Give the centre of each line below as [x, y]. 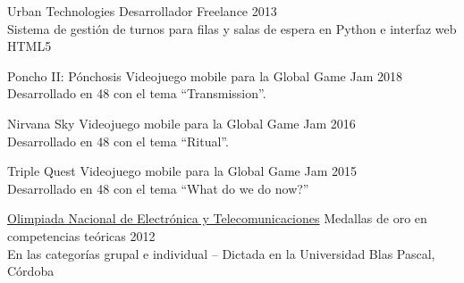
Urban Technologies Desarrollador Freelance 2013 [142, 11]
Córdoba [31, 271]
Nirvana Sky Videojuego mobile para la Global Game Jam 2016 [181, 123]
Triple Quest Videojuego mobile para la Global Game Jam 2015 [182, 171]
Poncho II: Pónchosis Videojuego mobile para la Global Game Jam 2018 [205, 75]
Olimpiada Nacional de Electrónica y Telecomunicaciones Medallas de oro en [217, 218]
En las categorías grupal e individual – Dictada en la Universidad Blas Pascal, [221, 253]
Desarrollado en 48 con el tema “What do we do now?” [158, 188]
